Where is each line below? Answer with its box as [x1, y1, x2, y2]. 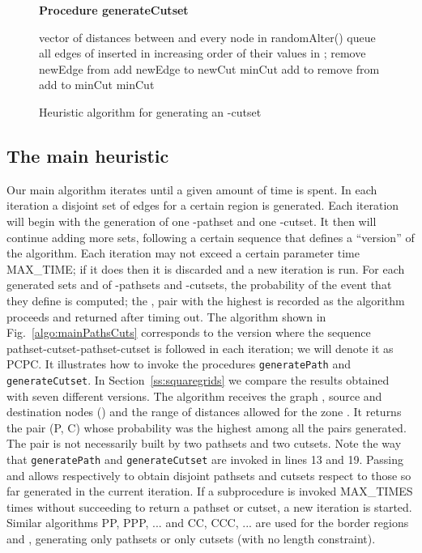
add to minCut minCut [39, 76, 155, 93]
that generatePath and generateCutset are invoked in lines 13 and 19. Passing [6, 450, 403, 467]
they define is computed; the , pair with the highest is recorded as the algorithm [6, 291, 405, 308]
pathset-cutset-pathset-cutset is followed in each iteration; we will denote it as [6, 339, 394, 356]
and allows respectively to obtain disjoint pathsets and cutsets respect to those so [6, 466, 411, 483]
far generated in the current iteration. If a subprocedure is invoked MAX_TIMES [6, 483, 413, 500]
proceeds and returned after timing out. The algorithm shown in [6, 308, 326, 325]
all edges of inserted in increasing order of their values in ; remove [39, 45, 366, 62]
